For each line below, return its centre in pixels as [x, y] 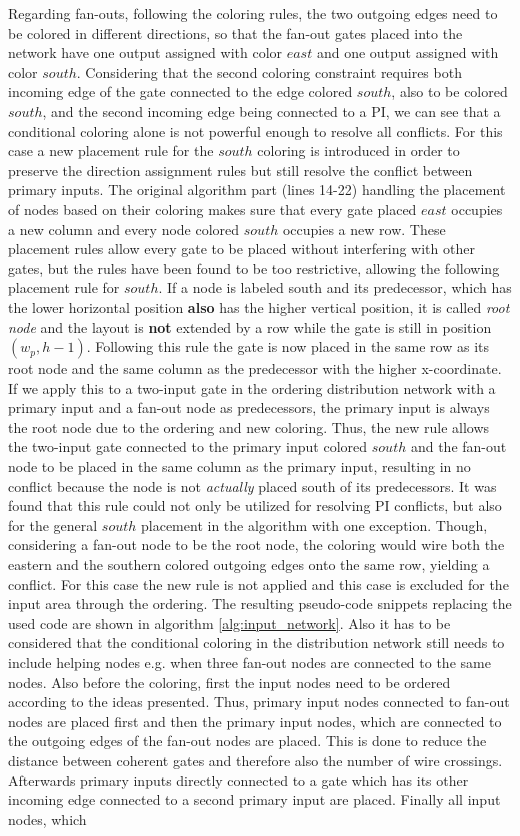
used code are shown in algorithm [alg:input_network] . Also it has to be [229, 622]
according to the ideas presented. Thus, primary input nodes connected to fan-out [259, 701]
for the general [53, 524]
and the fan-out [458, 446]
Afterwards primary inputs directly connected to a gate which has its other [238, 779]
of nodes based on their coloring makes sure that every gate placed [212, 208]
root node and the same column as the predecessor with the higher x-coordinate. [255, 368]
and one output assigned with [407, 52]
